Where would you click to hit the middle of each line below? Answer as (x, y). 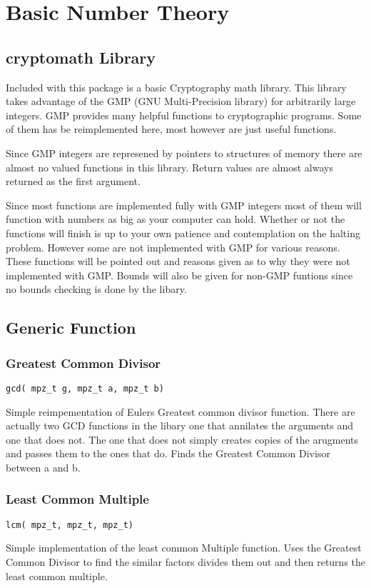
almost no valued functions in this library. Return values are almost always (169, 167)
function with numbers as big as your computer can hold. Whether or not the (176, 219)
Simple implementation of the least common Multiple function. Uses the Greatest (184, 548)
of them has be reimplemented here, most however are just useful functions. (171, 129)
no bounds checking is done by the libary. (96, 289)
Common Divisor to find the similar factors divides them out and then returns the (186, 561)
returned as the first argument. (73, 181)
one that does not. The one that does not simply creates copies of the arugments (182, 439)
